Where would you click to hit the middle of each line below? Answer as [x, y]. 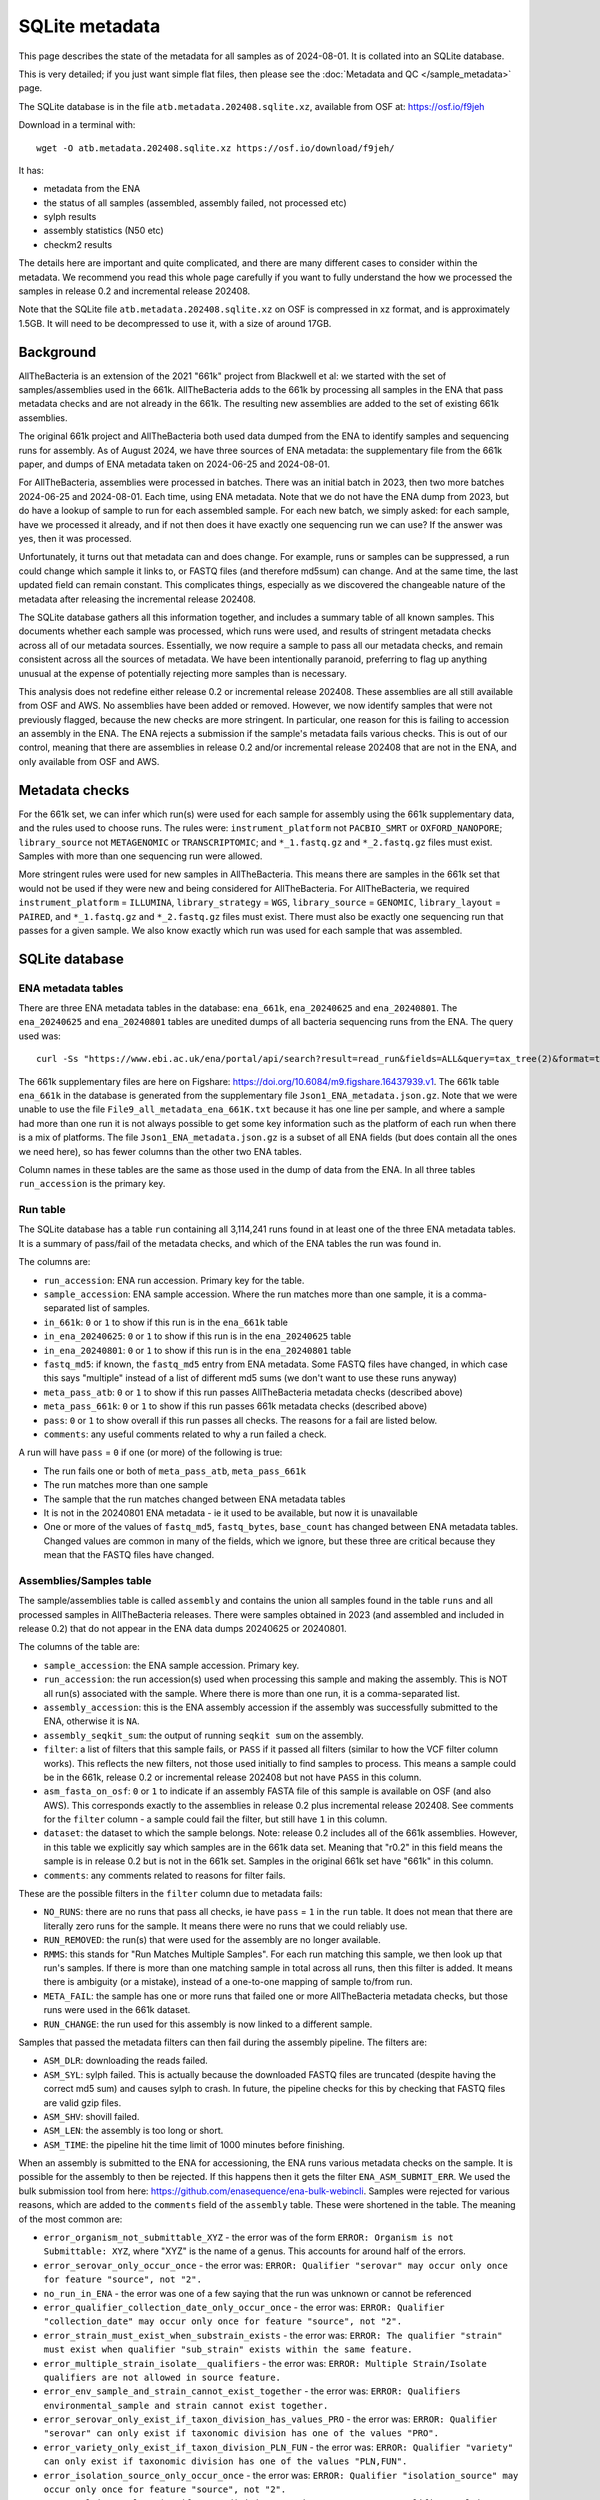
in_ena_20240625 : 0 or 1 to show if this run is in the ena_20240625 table [197, 1336]
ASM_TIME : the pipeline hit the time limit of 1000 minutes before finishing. [194, 2144]
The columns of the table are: [79, 1647]
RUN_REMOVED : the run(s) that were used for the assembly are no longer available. [212, 1940]
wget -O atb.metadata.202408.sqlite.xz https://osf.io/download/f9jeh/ [215, 148]
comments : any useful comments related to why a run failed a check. [185, 1434]
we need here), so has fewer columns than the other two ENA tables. [160, 1151]
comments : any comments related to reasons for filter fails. [164, 1875]
